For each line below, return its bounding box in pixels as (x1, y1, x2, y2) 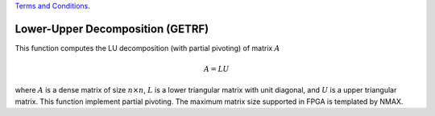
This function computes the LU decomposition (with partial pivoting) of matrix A (14, 43, 281, 52)
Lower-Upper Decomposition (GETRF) (14, 22, 209, 35)
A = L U (203, 64, 230, 74)
